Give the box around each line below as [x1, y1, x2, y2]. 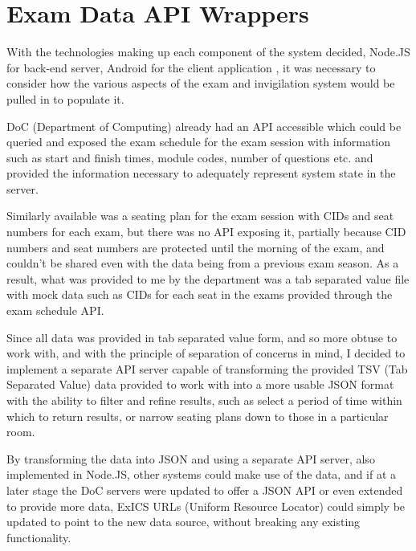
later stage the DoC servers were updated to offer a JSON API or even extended [6, 481, 403, 498]
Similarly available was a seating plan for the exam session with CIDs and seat [6, 207, 394, 224]
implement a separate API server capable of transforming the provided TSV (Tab [6, 360, 408, 377]
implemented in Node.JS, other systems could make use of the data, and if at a [6, 466, 397, 483]
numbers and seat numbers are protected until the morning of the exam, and [6, 239, 385, 255]
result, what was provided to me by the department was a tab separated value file [6, 270, 410, 287]
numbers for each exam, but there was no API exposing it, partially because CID [6, 223, 406, 240]
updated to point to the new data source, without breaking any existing [6, 513, 361, 530]
